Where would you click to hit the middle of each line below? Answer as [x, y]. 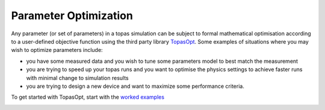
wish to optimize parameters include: [57, 50]
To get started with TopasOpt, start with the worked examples [88, 97]
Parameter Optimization [72, 16]
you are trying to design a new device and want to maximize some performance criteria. [135, 86]
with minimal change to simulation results [77, 78]
